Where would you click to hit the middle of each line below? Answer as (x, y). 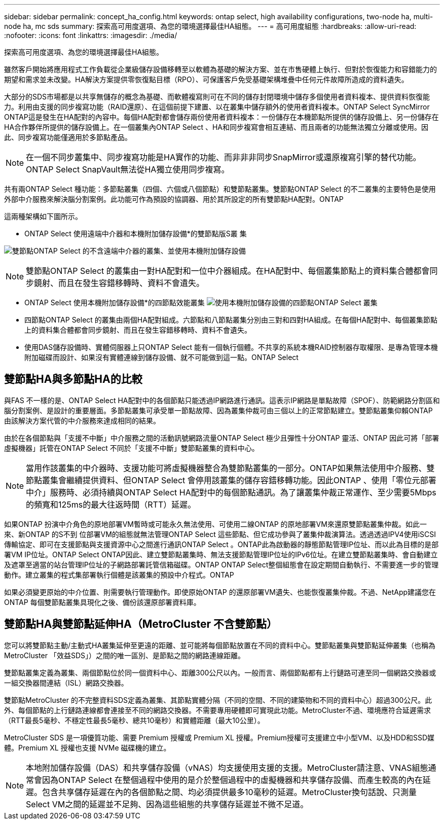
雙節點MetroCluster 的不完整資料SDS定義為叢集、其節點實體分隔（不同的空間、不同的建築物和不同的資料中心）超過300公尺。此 (218, 700)
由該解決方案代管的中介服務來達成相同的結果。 (82, 420)
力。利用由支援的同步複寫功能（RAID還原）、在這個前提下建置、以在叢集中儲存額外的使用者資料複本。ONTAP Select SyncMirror (217, 107)
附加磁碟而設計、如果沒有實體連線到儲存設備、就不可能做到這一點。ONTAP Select (161, 357)
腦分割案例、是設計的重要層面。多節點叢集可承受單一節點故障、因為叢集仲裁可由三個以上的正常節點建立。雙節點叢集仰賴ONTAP (218, 410)
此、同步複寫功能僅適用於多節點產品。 (68, 137)
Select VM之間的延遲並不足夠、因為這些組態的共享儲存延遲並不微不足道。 (167, 804)
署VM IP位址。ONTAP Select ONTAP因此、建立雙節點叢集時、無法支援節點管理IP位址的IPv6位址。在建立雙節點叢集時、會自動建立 (221, 554)
